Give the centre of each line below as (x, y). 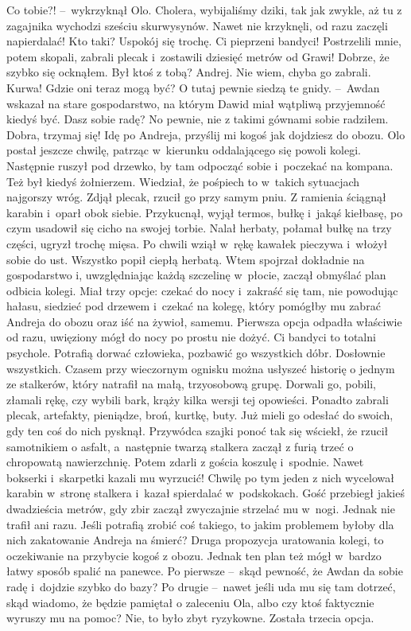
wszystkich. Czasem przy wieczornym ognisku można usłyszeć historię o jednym (201, 368)
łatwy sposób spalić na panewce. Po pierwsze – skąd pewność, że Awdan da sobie (205, 571)
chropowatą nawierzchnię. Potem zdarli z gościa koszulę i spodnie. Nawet (185, 462)
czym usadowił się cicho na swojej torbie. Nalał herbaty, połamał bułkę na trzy (199, 228)
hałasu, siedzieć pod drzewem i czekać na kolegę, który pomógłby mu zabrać (194, 306)
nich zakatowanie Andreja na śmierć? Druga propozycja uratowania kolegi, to (195, 540)
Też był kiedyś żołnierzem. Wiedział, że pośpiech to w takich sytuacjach (183, 181)
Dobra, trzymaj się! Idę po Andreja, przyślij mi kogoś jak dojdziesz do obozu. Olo (206, 134)
